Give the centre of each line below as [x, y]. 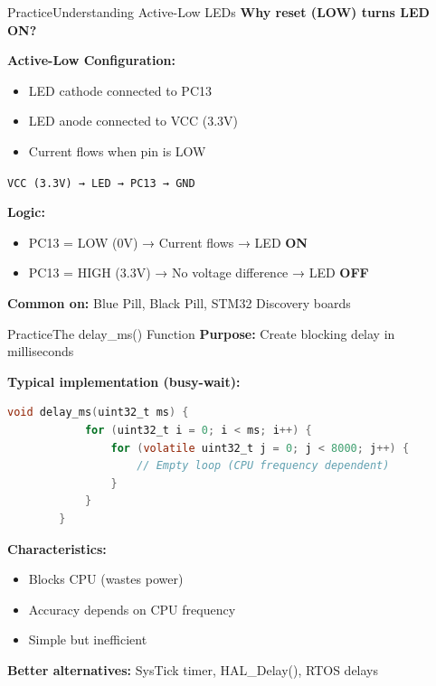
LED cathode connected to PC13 [120, 90]
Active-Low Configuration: [91, 60]
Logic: [26, 212]
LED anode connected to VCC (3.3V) [133, 121]
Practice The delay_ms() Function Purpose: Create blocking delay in [201, 333]
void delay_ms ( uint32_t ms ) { [98, 413]
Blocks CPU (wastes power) [106, 579]
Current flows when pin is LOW [117, 150]
